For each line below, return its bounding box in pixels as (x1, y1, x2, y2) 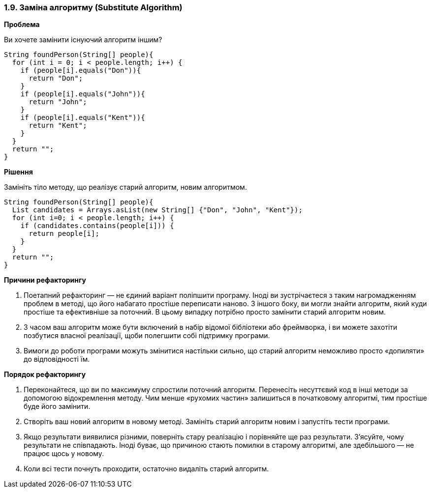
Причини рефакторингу (4, 276, 86, 285)
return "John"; (29, 98, 87, 106)
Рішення (4, 168, 33, 176)
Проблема (4, 20, 40, 29)
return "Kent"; (29, 121, 87, 130)
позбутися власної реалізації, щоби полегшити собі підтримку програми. (24, 331, 270, 340)
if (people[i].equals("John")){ (20, 90, 145, 98)
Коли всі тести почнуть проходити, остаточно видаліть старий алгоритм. (24, 464, 269, 473)
